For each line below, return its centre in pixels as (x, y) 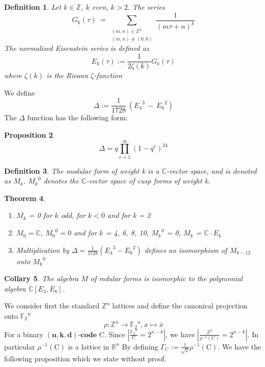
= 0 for (41, 215)
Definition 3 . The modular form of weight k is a (82, 170)
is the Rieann (67, 75)
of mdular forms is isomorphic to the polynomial (167, 278)
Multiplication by (43, 250)
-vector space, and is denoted (212, 170)
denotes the (61, 181)
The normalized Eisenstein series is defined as (77, 48)
